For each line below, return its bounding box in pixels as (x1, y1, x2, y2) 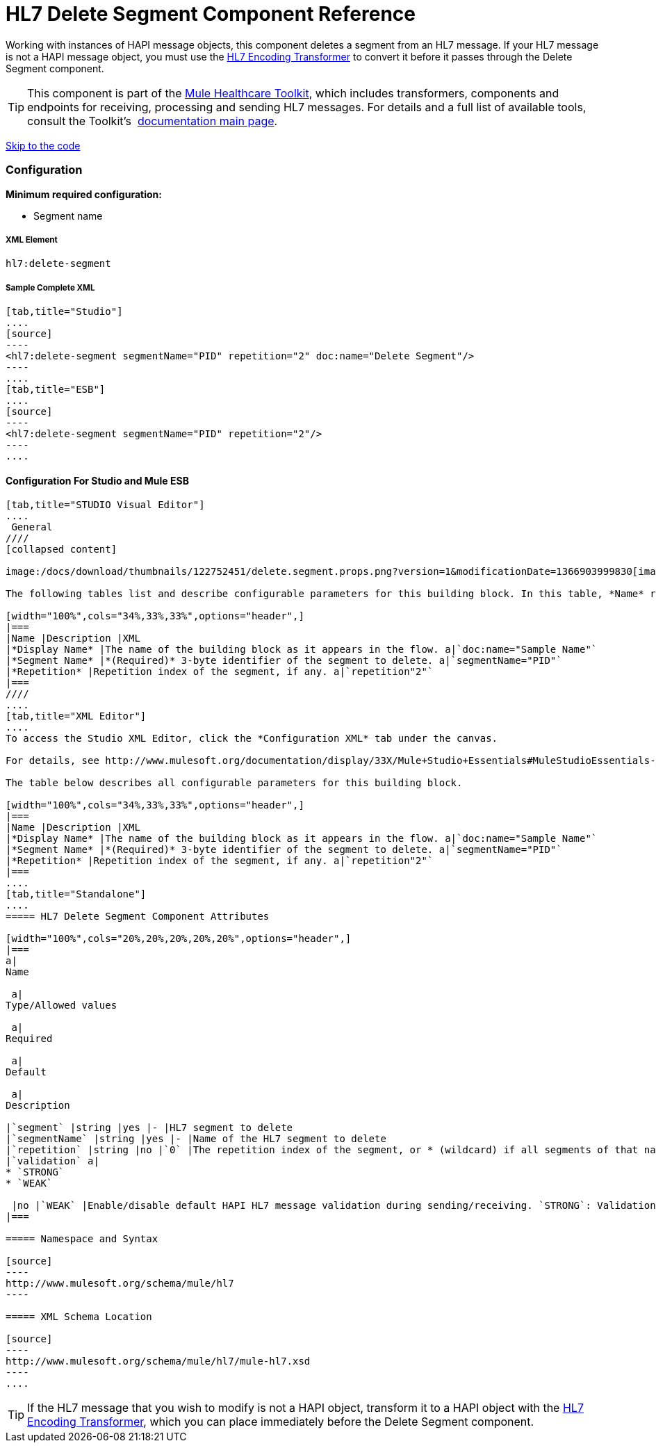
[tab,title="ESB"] (6, 384, 106, 396)
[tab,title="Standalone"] (6, 888, 147, 900)
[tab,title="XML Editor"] (6, 710, 147, 722)
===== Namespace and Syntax (6, 1233, 158, 1245)
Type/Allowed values (6, 1000, 117, 1011)
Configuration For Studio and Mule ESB (6, 474, 189, 487)
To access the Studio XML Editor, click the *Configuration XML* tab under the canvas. (6, 733, 498, 745)
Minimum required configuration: (6, 188, 162, 200)
